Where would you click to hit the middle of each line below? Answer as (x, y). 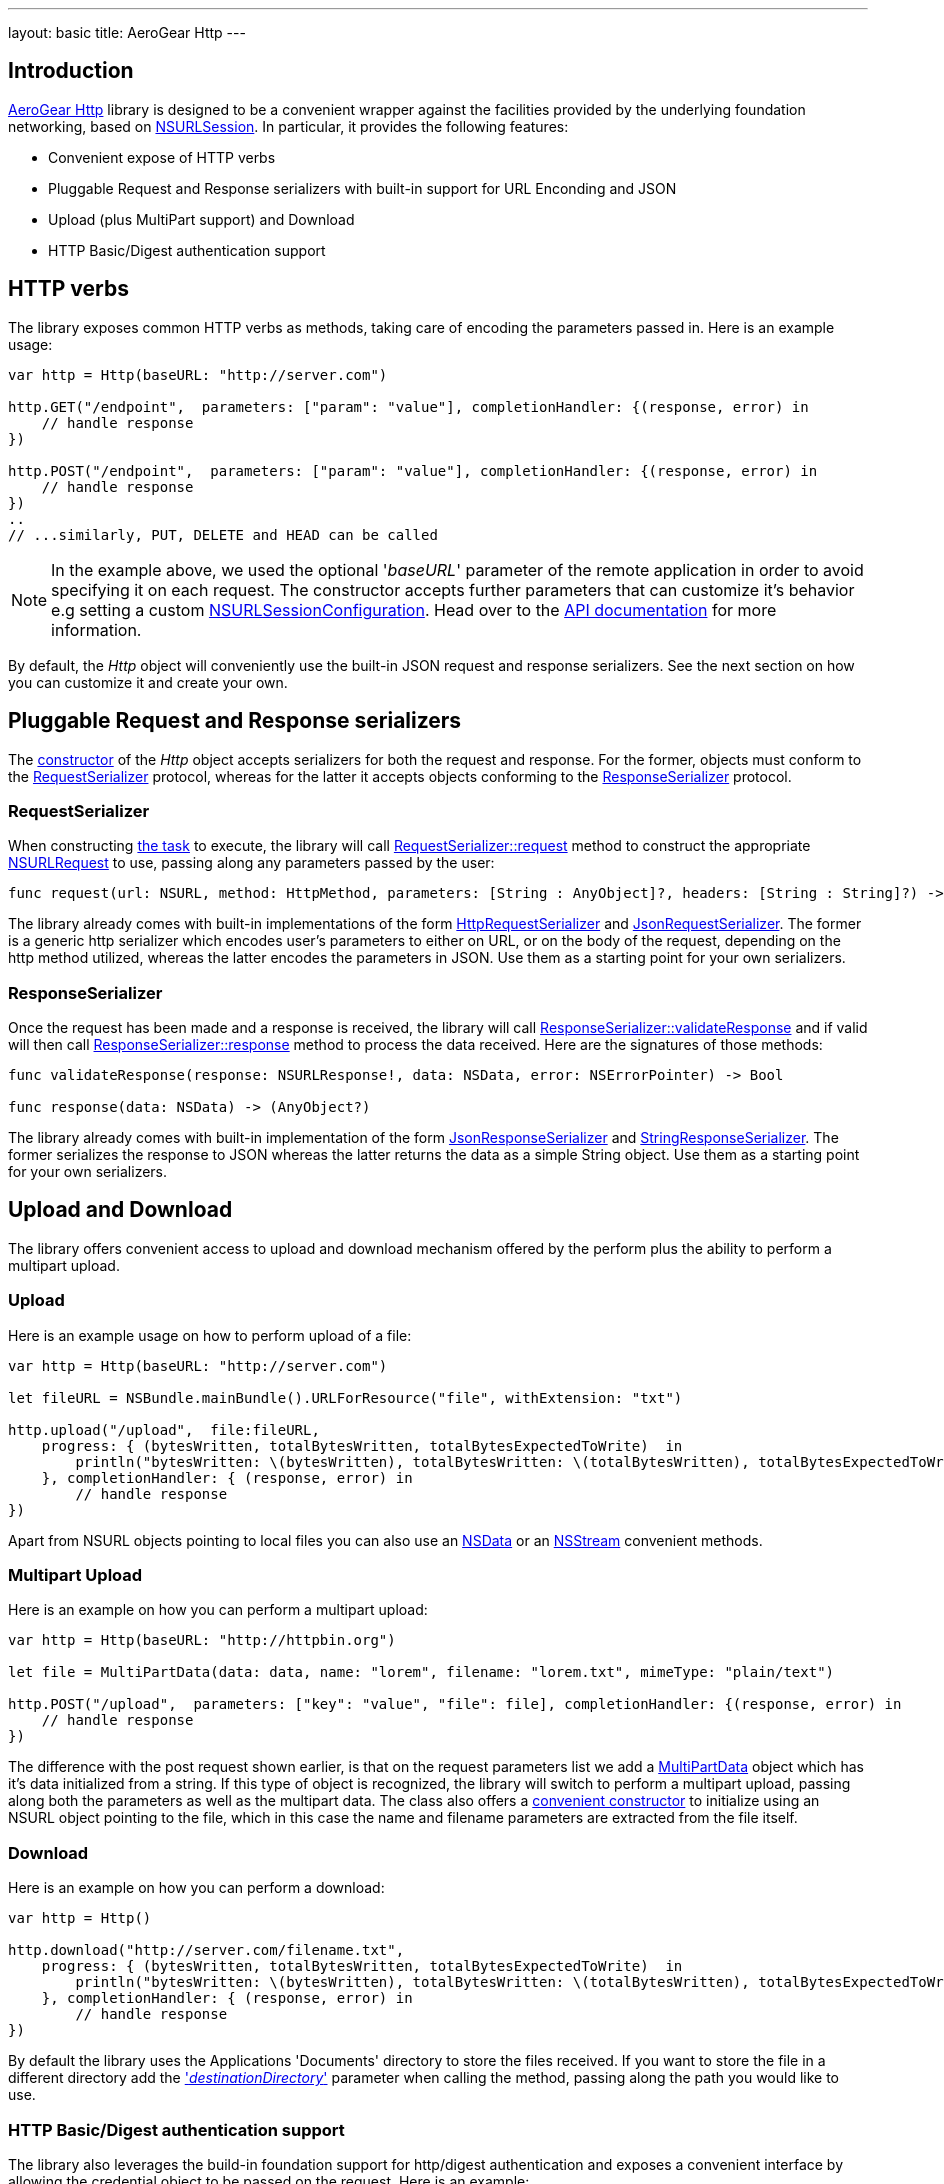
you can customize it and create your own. (148, 682)
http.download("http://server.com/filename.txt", (206, 1950)
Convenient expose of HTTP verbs (162, 157)
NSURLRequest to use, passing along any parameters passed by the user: (251, 863)
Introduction (71, 71)
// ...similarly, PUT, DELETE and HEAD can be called (223, 534)
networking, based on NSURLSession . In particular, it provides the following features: (288, 126)
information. (96, 629)
